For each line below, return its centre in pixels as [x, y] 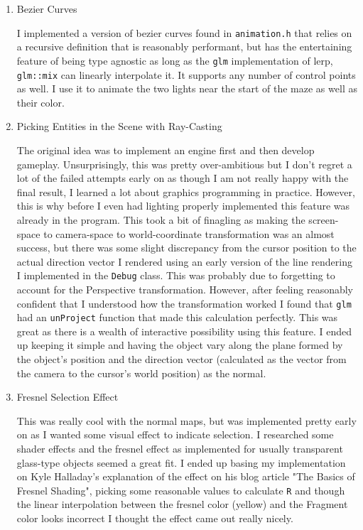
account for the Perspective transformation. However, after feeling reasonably [185, 289]
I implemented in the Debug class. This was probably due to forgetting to [176, 275]
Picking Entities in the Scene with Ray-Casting [119, 126]
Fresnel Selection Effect [67, 397]
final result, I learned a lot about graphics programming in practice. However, [186, 191]
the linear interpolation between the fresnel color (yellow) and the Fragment [182, 504]
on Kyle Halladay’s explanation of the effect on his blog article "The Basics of [186, 476]
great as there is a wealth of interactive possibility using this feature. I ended [184, 331]
